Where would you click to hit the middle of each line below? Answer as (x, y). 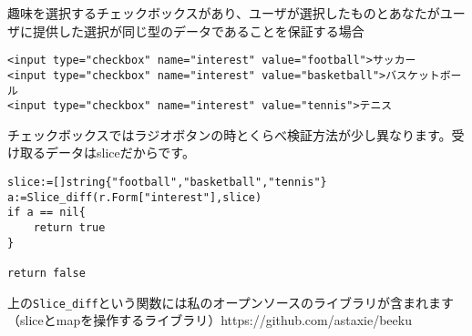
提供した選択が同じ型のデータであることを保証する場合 (198, 31)
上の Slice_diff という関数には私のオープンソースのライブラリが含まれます (231, 302)
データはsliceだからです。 (120, 153)
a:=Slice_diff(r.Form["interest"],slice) (135, 197)
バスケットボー (424, 75)
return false (46, 273)
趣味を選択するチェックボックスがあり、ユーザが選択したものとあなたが (224, 13)
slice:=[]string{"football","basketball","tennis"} (167, 182)
